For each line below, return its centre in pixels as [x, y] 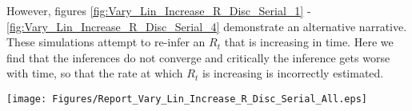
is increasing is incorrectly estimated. [293, 73]
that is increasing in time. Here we [309, 42]
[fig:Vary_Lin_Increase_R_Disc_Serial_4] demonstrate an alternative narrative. [207, 26]
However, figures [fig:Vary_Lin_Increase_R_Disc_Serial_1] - [159, 10]
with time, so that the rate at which [95, 73]
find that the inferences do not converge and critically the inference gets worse [198, 57]
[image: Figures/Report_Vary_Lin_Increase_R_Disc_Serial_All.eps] [187, 99]
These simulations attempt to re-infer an [106, 42]
